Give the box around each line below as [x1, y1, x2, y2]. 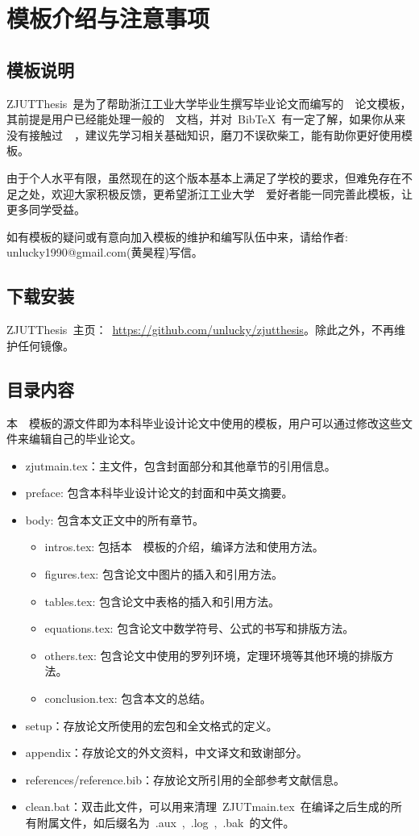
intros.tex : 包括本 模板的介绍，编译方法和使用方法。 [44, 538, 324, 555]
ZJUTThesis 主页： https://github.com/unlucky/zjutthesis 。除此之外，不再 [6, 321, 394, 338]
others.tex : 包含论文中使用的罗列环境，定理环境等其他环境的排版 [44, 646, 383, 663]
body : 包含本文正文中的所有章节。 [25, 511, 205, 528]
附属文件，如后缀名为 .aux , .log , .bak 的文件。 [36, 814, 295, 831]
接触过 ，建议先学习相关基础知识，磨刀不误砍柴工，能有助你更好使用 [28, 126, 401, 143]
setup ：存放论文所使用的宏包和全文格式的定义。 [25, 717, 278, 734]
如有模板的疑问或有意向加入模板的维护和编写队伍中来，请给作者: [6, 228, 348, 245]
